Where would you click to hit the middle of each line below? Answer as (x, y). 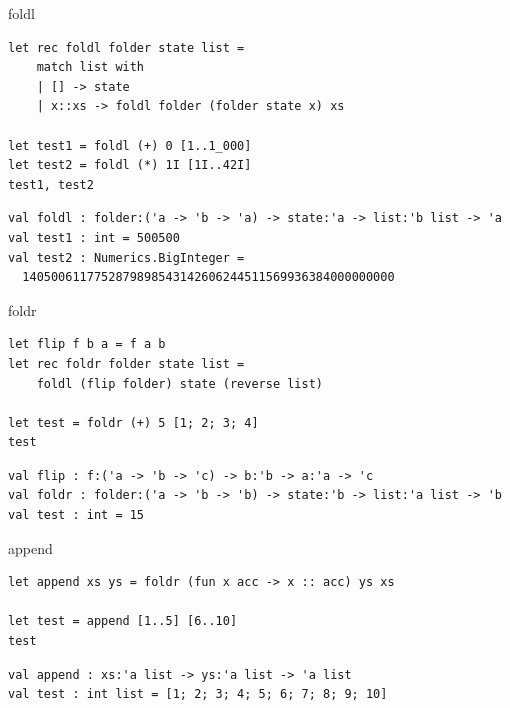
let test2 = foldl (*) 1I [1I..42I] (130, 165)
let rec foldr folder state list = (126, 363)
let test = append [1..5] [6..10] (123, 621)
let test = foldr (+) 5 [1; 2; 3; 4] (133, 422)
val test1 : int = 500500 (94, 237)
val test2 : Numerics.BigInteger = (126, 257)
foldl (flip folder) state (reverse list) (179, 383)
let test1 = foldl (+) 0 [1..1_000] (130, 145)
